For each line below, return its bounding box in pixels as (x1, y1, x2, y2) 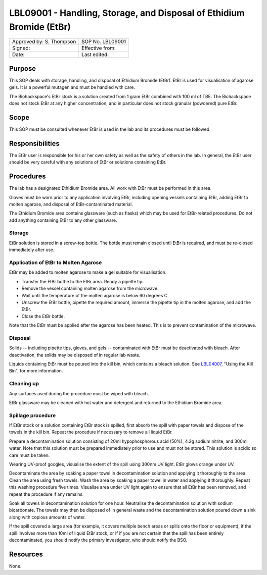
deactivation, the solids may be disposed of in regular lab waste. (9, 352, 140, 358)
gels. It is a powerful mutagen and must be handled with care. (9, 84, 135, 90)
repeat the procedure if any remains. (9, 491, 84, 497)
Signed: (12, 45, 30, 52)
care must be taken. (9, 452, 50, 458)
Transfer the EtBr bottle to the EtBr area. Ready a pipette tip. (21, 278, 144, 284)
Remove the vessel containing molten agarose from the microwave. (21, 285, 159, 292)
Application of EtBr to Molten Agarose (9, 259, 102, 266)
